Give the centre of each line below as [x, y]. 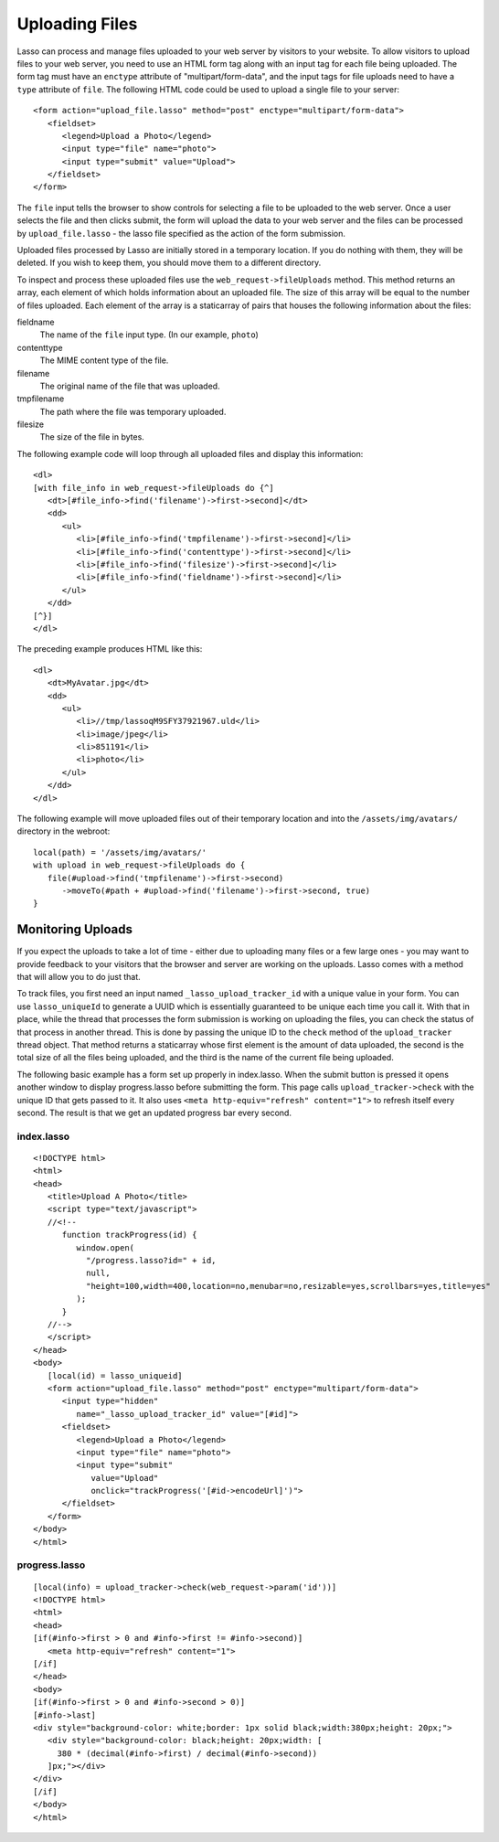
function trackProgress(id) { [129, 1235]
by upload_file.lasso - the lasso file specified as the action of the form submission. [181, 233]
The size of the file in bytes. [92, 437]
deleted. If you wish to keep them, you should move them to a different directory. [169, 263]
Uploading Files [77, 24]
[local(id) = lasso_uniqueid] [115, 1375]
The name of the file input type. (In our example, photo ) [149, 335]
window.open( [106, 1247]
